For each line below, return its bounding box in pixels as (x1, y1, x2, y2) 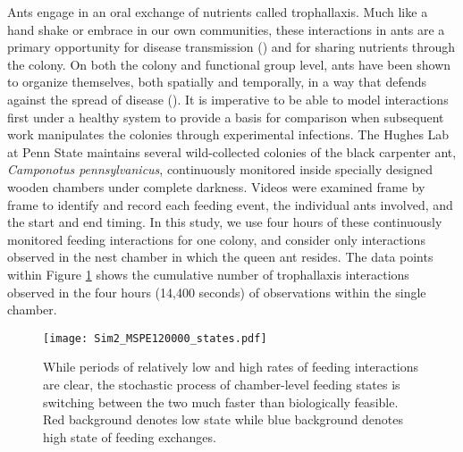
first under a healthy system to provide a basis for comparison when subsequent (7, 107, 444, 126)
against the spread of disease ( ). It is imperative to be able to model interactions (7, 89, 449, 108)
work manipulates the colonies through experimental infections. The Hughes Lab (7, 125, 450, 144)
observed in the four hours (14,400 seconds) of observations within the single (7, 282, 426, 301)
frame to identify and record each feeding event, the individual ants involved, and (7, 195, 453, 213)
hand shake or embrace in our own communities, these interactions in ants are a (7, 20, 445, 38)
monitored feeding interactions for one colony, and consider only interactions (7, 230, 425, 248)
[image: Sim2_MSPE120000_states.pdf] (43, 331, 267, 345)
